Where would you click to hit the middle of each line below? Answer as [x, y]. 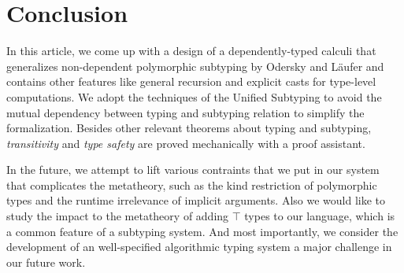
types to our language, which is [320, 216]
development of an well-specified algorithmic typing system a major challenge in [199, 247]
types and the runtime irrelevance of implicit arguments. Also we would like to [196, 200]
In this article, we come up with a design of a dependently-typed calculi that [191, 51]
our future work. [46, 262]
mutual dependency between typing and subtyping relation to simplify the [185, 112]
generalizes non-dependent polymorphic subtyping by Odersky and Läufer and [195, 66]
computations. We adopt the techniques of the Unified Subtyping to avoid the [194, 96]
